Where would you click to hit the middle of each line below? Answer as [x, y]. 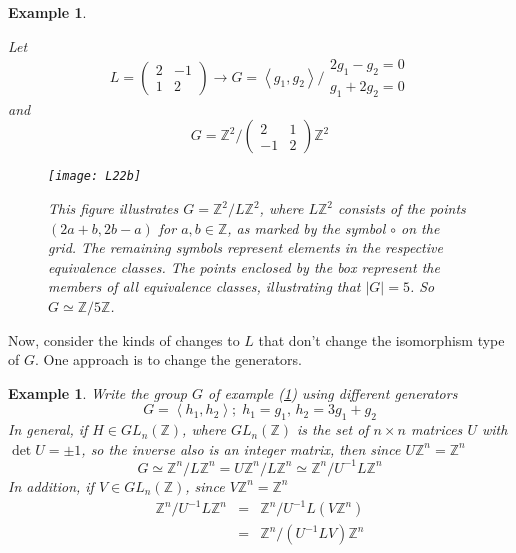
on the [420, 227]
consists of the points [402, 208]
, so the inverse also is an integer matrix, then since [241, 448]
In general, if [48, 429]
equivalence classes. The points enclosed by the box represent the [244, 266]
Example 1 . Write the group [98, 392]
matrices [436, 429]
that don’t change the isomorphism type [381, 339]
